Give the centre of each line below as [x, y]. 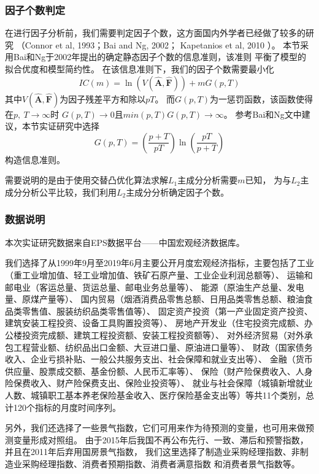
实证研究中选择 [69, 126]
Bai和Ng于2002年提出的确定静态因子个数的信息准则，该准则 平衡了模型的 [159, 57]
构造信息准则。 [35, 159]
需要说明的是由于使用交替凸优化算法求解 [86, 180]
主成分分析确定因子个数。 [178, 192]
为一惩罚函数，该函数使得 [262, 98]
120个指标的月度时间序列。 [67, 407]
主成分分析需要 [208, 180]
